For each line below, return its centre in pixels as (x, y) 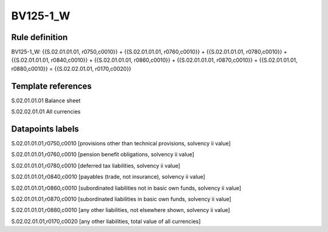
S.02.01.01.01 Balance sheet (46, 101)
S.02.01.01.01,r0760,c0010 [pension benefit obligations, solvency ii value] (103, 154)
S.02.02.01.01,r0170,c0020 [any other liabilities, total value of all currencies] (106, 221)
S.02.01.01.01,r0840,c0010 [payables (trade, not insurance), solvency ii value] (108, 177)
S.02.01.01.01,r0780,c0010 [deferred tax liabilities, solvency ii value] (96, 165)
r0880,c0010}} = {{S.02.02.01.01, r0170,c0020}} (71, 68)
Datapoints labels (45, 129)
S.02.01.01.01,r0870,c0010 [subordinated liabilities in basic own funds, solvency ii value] (121, 199)
